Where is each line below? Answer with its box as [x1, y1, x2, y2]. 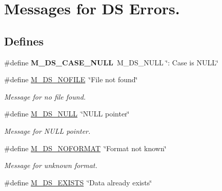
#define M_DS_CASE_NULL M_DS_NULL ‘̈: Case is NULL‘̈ [4, 57, 218, 67]
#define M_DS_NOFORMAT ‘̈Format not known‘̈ [4, 142, 167, 153]
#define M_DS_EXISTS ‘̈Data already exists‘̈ [4, 177, 152, 187]
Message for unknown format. [4, 160, 97, 171]
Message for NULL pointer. [4, 125, 91, 136]
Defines [4, 33, 44, 49]
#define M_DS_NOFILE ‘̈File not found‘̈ [4, 74, 138, 85]
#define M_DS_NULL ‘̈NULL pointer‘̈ [4, 108, 130, 119]
